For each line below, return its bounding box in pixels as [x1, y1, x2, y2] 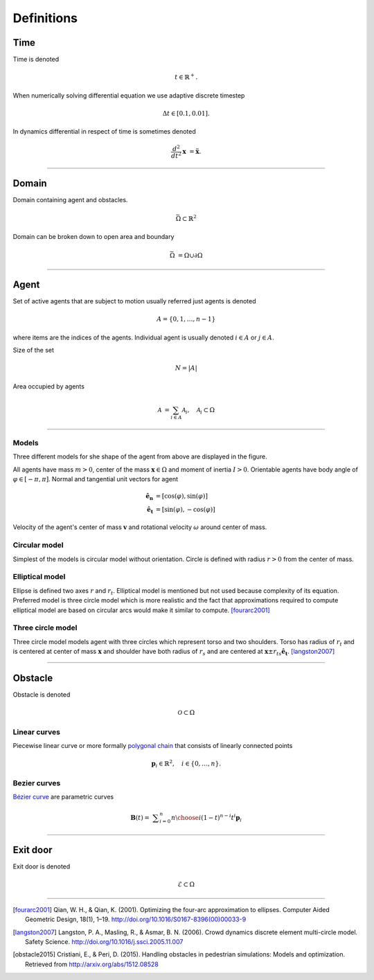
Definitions [12, 10, 78, 26]
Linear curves [12, 727, 60, 737]
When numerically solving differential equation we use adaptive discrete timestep [12, 91, 245, 100]
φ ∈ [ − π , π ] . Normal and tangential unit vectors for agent [12, 475, 179, 483]
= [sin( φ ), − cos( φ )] [155, 506, 215, 513]
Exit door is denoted [12, 862, 71, 871]
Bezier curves [12, 778, 61, 787]
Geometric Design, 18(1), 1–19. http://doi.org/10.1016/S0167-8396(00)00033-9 [25, 915, 247, 924]
